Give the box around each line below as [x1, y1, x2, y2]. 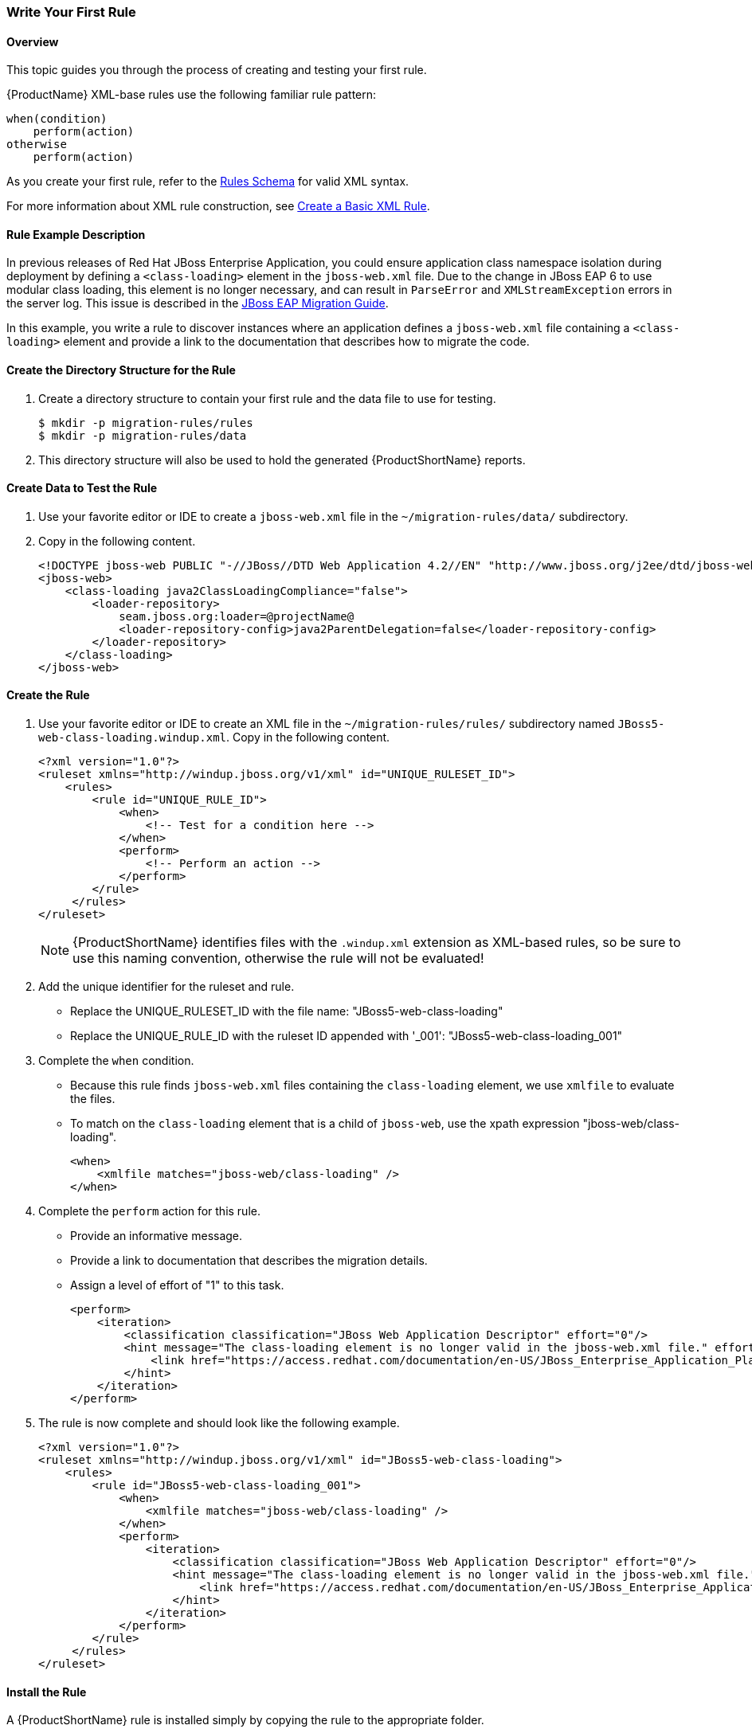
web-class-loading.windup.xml [38, 731, 227, 745]
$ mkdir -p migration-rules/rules [38, 416, 253, 429]
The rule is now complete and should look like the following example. [38, 1416, 400, 1430]
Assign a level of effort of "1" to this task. [70, 1278, 284, 1293]
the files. [70, 1092, 116, 1106]
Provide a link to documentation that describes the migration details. [70, 1254, 428, 1268]
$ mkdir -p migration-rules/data [38, 428, 247, 442]
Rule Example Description [6, 227, 146, 241]
